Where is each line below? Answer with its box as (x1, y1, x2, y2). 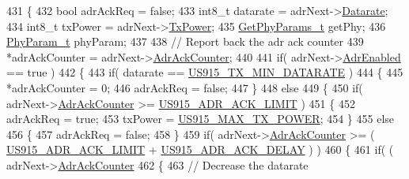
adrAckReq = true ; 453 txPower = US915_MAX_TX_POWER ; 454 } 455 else (6, 110, 395, 127)
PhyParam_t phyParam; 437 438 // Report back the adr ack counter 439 (6, 33, 364, 50)
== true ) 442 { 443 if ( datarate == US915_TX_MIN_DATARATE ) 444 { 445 (6, 64, 403, 80)
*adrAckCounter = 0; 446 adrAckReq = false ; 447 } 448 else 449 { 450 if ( (6, 79, 363, 95)
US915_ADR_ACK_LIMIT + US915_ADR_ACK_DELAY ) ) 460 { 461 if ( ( (6, 141, 394, 158)
